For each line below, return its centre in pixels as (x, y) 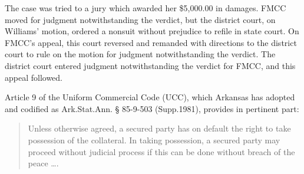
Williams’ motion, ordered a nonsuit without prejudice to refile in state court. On (152, 31)
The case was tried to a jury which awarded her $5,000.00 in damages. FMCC (146, 8)
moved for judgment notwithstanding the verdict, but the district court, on (140, 19)
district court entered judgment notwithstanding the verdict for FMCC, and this (150, 65)
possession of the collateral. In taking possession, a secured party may (154, 139)
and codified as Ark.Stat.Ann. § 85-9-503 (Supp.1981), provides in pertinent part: (152, 108)
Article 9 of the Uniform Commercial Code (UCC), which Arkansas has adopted (150, 97)
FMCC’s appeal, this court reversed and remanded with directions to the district (151, 42)
